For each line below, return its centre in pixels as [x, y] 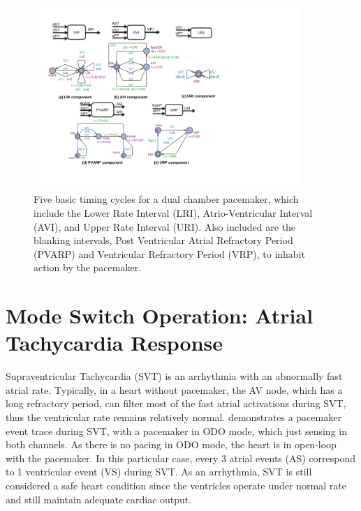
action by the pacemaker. [88, 267]
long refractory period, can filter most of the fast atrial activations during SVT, [176, 403]
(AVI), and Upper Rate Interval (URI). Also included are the [165, 226]
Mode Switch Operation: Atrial [160, 315]
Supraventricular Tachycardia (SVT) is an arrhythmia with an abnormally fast [174, 376]
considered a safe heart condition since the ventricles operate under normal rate [176, 486]
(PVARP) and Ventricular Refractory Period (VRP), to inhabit [169, 253]
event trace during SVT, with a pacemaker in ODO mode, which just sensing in [176, 430]
